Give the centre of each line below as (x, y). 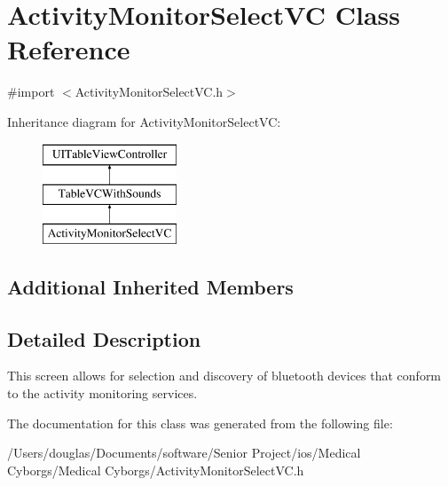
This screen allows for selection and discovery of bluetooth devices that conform (224, 376)
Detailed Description (104, 338)
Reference (69, 49)
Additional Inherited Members (150, 286)
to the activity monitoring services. (102, 393)
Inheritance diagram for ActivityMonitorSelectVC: (144, 121)
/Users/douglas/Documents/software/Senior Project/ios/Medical (184, 453)
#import (31, 92)
